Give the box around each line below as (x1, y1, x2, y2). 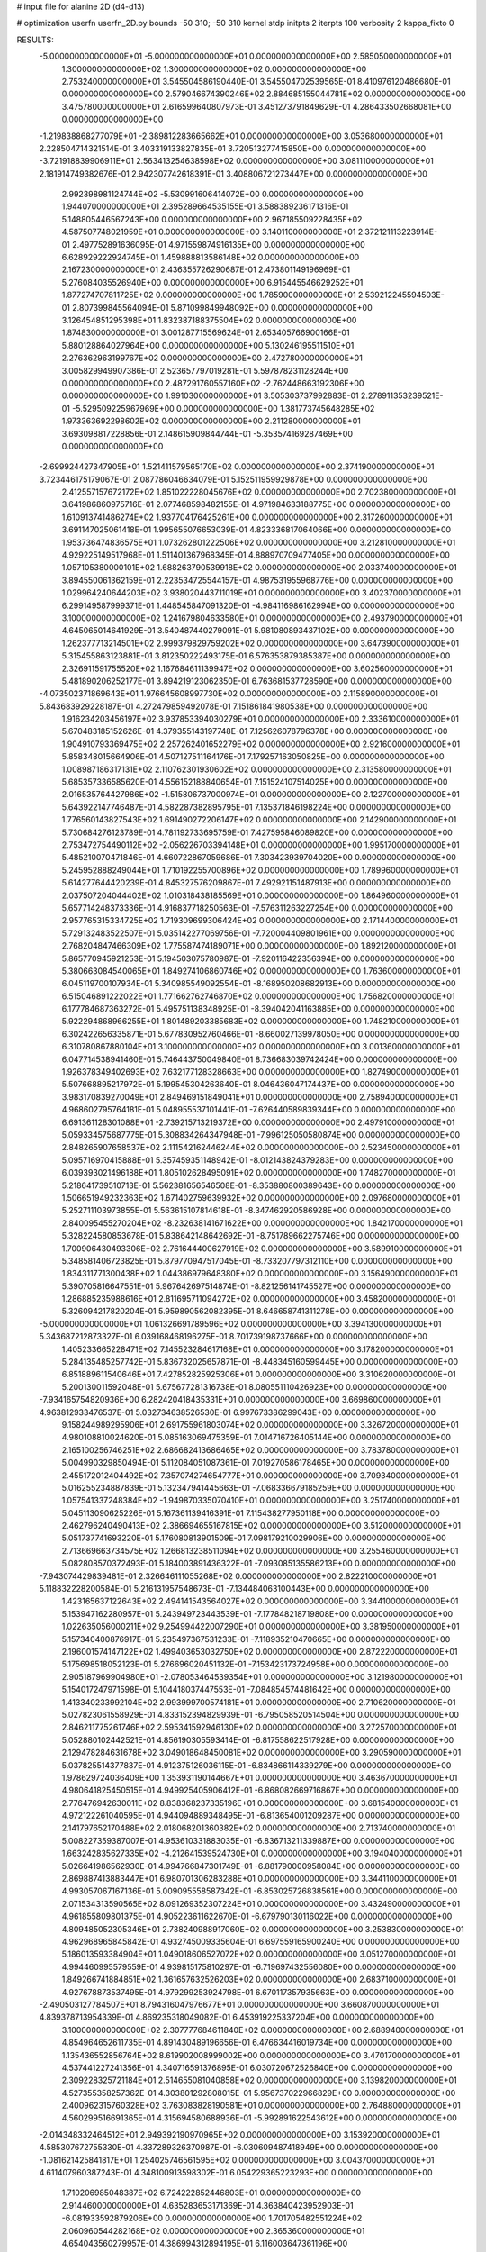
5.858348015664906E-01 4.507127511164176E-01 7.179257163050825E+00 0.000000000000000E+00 (61, 751, 445, 762)
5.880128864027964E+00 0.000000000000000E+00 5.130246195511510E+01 (61, 340, 355, 350)
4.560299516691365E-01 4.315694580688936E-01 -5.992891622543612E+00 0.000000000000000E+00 (61, 2112, 458, 2123)
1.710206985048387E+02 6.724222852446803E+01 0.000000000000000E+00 (61, 2187, 362, 2198)
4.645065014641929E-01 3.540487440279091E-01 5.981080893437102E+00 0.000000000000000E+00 (61, 625, 454, 636)
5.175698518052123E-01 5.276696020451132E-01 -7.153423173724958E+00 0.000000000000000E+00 (61, 1658, 449, 1670)
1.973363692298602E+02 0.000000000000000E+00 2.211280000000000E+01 (61, 415, 362, 427)
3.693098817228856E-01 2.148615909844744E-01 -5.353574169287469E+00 (61, 428, 354, 439)
